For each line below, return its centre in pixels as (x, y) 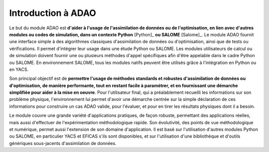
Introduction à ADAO (53, 13)
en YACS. (19, 69)
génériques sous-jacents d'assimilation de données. (63, 143)
